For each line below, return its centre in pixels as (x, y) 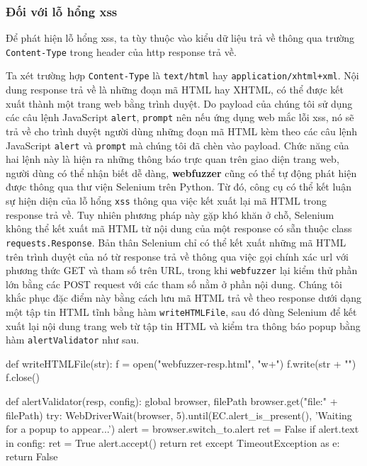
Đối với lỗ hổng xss (62, 11)
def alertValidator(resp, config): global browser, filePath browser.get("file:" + (172, 401)
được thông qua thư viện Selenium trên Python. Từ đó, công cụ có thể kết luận (179, 187)
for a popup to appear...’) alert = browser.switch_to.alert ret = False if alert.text (182, 429)
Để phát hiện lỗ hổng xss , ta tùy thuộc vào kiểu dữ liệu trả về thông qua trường (180, 38)
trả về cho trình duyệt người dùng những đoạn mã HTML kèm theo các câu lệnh (182, 131)
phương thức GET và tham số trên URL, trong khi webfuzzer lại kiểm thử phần (182, 270)
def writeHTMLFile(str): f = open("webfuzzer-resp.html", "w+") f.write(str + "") (181, 363)
